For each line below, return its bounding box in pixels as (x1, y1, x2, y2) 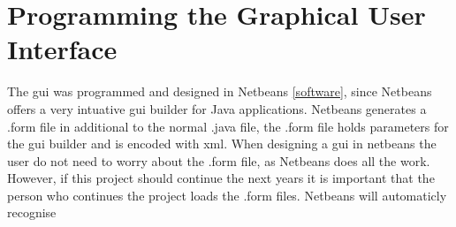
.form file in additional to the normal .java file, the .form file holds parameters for (7, 117, 449, 135)
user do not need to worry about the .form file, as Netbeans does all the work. (7, 151, 430, 170)
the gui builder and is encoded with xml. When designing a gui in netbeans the (7, 134, 437, 153)
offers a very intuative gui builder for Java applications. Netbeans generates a (7, 99, 427, 117)
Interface (7, 31, 118, 67)
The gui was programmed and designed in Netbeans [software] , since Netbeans (7, 82, 432, 101)
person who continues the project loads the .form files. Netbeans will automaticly (7, 185, 447, 204)
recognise (7, 203, 57, 222)
